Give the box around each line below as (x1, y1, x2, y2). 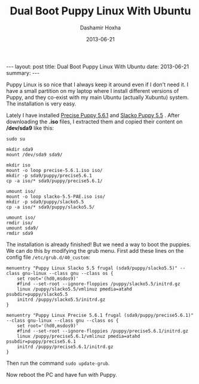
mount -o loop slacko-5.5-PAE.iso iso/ (6, 193, 106, 199)
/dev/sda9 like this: (6, 124, 54, 131)
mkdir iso (6, 162, 31, 168)
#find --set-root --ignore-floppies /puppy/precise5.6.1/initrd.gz (17, 328, 188, 334)
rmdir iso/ (6, 220, 33, 226)
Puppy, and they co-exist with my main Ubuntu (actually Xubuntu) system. (6, 93, 189, 101)
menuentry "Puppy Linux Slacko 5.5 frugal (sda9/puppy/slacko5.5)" (6, 265, 178, 271)
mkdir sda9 (6, 146, 33, 152)
